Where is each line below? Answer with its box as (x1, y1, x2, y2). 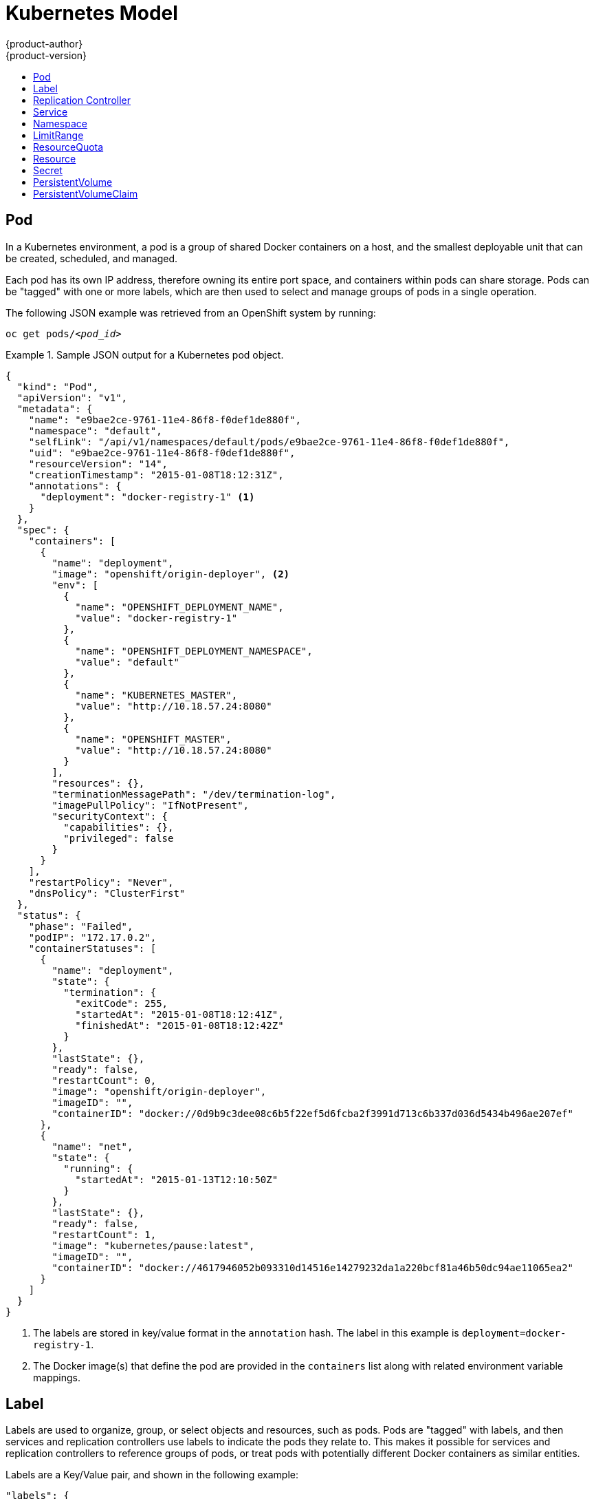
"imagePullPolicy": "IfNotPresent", (52, 799, 250, 811)
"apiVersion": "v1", (16, 392, 128, 403)
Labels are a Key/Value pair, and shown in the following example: (5, 1469, 298, 1481)
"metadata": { (16, 403, 93, 414)
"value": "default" (75, 656, 179, 668)
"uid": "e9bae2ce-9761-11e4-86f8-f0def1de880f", (28, 447, 296, 458)
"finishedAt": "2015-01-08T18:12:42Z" (75, 1019, 284, 1031)
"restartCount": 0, (52, 1074, 157, 1086)
